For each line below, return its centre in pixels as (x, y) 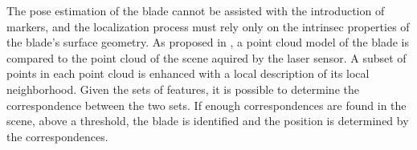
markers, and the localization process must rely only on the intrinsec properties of (208, 26)
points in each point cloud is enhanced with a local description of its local (188, 73)
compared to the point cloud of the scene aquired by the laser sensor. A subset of (206, 57)
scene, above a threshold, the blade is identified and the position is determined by (208, 121)
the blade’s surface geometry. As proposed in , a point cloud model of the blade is (208, 42)
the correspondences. (57, 136)
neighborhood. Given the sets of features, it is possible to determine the (183, 89)
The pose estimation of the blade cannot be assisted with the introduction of (196, 10)
